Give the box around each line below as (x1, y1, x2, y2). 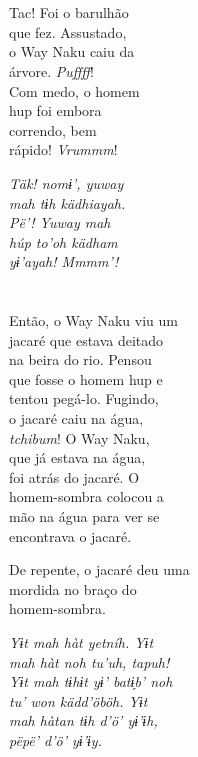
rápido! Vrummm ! (9, 139, 118, 160)
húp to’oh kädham (9, 231, 118, 252)
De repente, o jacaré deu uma (9, 559, 190, 580)
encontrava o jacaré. (9, 525, 132, 546)
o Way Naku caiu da (9, 41, 135, 62)
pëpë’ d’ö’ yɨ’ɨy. (9, 729, 102, 750)
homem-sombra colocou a (9, 486, 164, 507)
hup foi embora (9, 100, 102, 121)
